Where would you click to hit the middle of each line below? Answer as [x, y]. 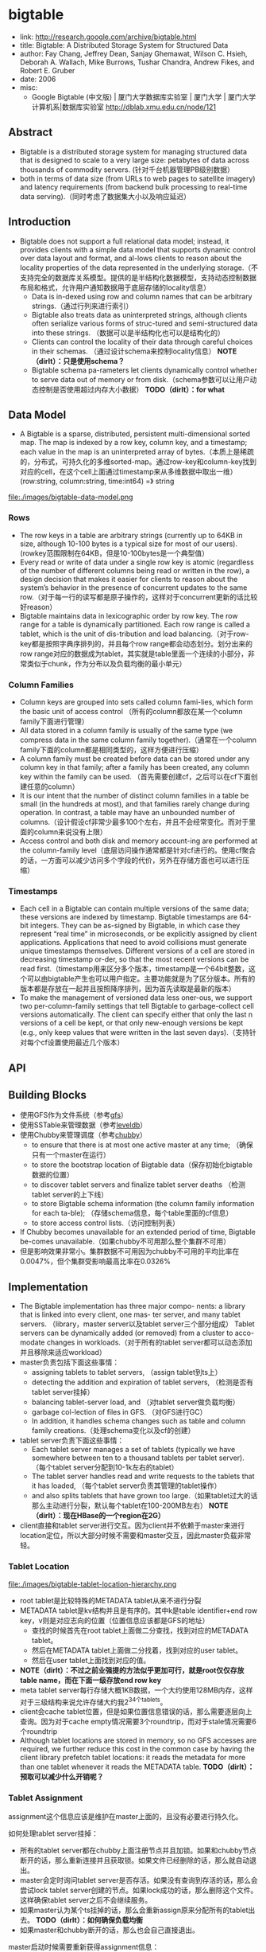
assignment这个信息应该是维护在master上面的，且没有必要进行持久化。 [125, 1816]
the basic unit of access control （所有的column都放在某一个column [131, 711]
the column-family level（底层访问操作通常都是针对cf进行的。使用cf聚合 [138, 850]
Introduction [40, 222]
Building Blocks [48, 1095]
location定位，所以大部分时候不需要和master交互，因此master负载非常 [135, 1536]
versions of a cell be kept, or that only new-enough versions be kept [131, 1023]
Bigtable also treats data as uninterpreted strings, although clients [139, 314]
